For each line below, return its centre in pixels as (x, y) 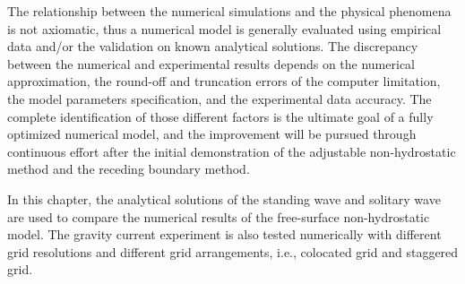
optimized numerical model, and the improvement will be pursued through (212, 134)
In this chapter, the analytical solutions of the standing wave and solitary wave (224, 198)
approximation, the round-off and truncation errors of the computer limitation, (224, 81)
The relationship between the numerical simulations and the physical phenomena (229, 11)
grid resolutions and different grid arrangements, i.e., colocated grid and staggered (233, 251)
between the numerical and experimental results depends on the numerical (211, 63)
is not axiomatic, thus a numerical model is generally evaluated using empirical (224, 28)
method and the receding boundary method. (129, 169)
